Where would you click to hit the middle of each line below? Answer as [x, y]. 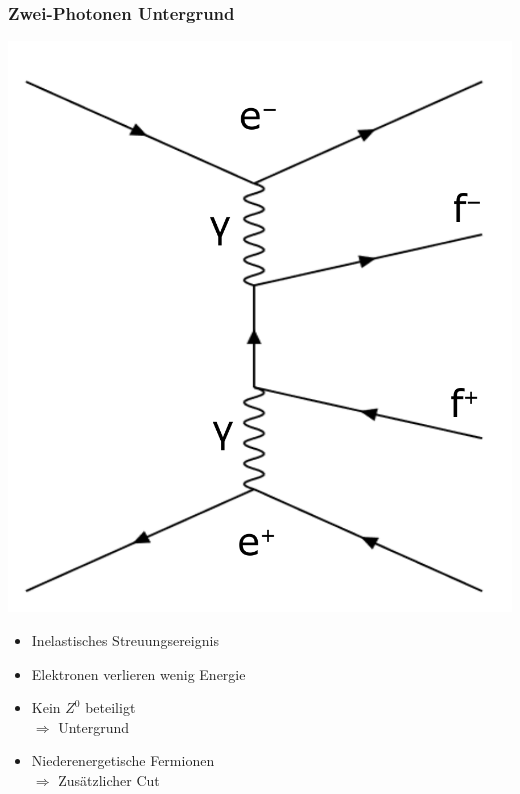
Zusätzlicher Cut [109, 779]
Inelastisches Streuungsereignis [125, 639]
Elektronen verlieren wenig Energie [138, 673]
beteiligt [110, 707]
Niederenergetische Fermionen [123, 760]
